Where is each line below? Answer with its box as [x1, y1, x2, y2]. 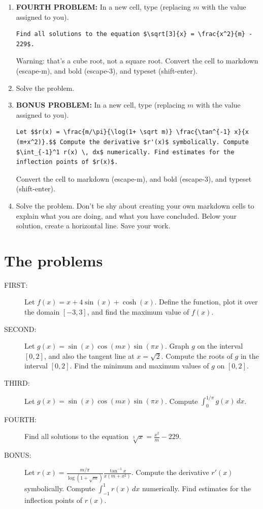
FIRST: [4, 279, 28, 290]
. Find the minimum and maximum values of [70, 360, 209, 371]
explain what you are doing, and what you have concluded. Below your [16, 210, 237, 221]
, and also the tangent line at [44, 350, 135, 361]
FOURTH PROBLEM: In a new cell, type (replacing [16, 2, 191, 12]
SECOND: [4, 323, 37, 334]
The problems [4, 250, 103, 270]
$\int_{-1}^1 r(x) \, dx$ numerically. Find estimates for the [16, 148, 235, 156]
